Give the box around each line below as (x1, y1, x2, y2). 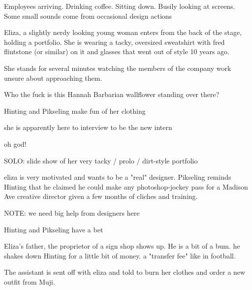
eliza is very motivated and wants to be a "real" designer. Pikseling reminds (4, 172, 231, 182)
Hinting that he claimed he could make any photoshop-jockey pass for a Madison (4, 181, 248, 192)
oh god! (4, 138, 27, 149)
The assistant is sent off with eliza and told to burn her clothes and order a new (4, 267, 246, 277)
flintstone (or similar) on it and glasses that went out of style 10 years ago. (4, 46, 229, 57)
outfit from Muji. (4, 276, 55, 287)
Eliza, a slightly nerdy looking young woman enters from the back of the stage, (4, 27, 242, 37)
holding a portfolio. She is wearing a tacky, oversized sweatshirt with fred (4, 36, 225, 47)
